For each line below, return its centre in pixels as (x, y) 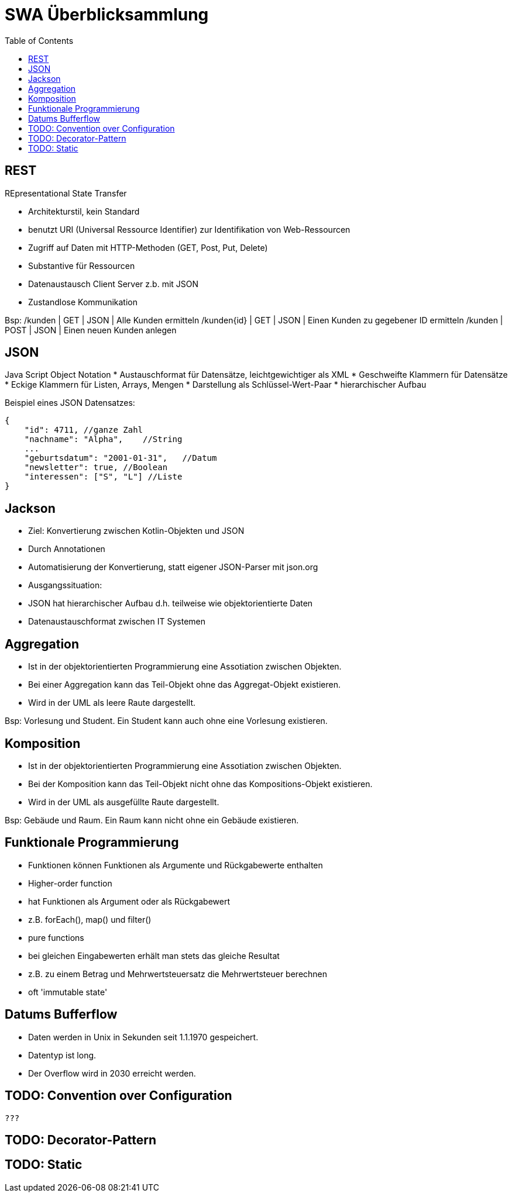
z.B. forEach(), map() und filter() (90, 919)
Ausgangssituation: (65, 585)
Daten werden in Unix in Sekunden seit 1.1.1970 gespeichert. (143, 1037)
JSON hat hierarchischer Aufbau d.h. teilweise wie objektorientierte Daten (171, 603)
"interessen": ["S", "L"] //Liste (103, 477)
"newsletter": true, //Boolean (96, 468)
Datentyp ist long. (62, 1055)
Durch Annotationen (67, 549)
